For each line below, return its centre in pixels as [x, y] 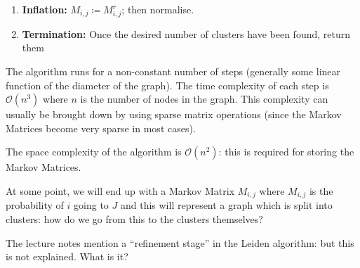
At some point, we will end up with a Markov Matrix [120, 190]
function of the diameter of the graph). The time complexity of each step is [167, 85]
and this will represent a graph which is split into [226, 205]
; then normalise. [158, 9]
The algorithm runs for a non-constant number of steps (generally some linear [173, 71]
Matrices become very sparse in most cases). [101, 128]
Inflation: [45, 9]
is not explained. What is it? [67, 256]
